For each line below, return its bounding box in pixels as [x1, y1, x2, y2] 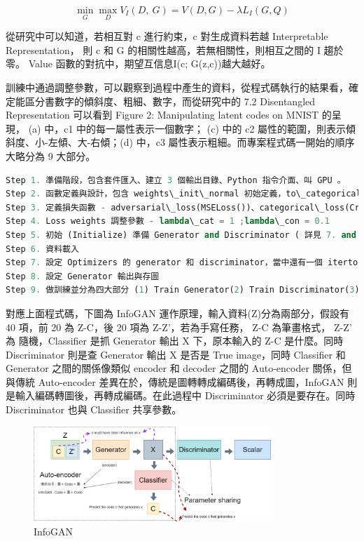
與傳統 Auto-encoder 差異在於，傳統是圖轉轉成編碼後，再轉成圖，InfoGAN [6, 374, 344, 389]
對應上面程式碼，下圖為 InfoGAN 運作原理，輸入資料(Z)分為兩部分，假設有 [6, 305, 349, 320]
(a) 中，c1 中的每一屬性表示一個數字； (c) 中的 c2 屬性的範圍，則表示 [28, 121, 346, 135]
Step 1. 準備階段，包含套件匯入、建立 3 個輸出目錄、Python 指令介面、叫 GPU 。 [6, 175, 346, 185]
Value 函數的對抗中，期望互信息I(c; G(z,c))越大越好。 [28, 56, 271, 71]
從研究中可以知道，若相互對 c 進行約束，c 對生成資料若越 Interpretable [6, 29, 328, 44]
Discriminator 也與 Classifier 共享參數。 [6, 402, 182, 417]
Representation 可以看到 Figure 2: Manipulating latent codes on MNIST [6, 107, 319, 122]
